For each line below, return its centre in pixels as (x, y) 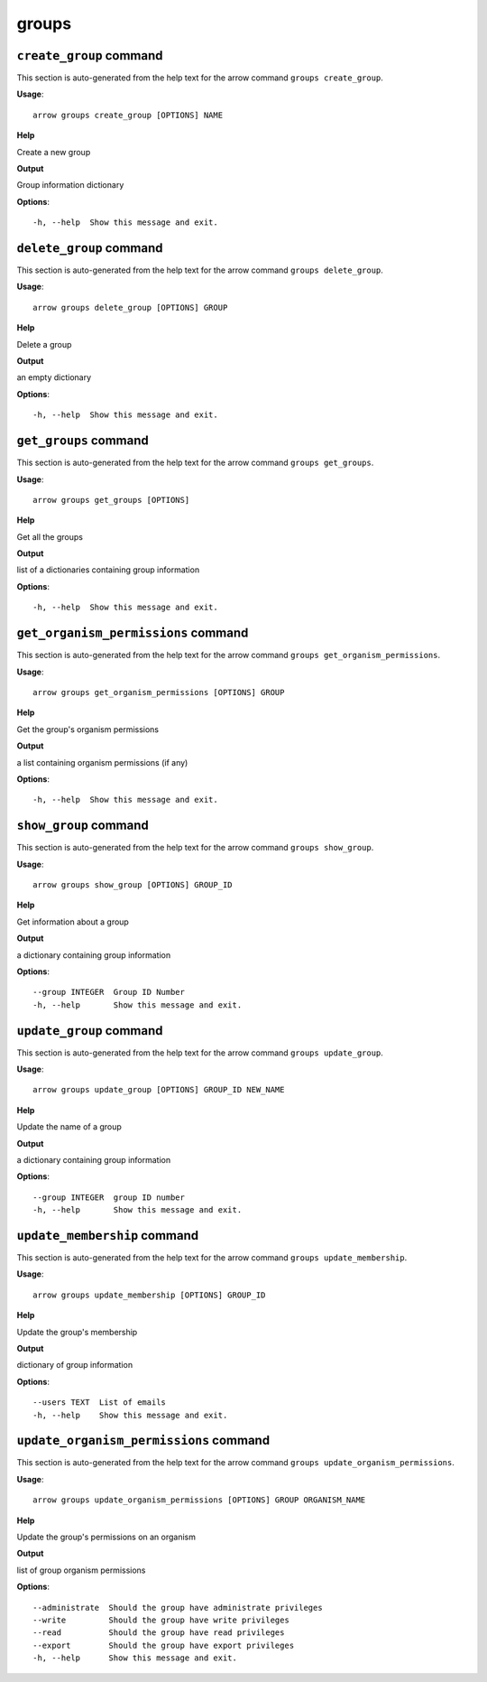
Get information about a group (73, 922)
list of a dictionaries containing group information (108, 570)
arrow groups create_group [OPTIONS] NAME (128, 115)
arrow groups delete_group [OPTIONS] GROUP (130, 307)
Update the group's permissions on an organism (106, 1537)
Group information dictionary (70, 185)
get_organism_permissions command (133, 633)
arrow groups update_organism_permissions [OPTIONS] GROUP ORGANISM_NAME (199, 1500)
